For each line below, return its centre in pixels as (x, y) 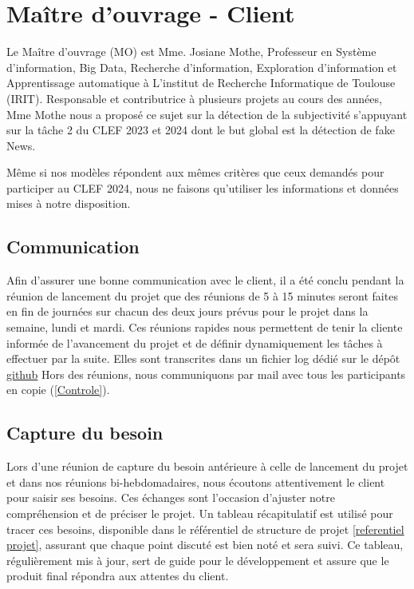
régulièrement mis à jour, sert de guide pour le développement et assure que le (198, 560)
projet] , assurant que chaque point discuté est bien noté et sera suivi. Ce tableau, (205, 545)
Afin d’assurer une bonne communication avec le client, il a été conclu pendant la (205, 280)
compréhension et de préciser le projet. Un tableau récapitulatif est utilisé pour (200, 513)
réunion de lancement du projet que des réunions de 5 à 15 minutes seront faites (202, 295)
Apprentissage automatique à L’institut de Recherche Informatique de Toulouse (201, 83)
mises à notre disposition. (69, 203)
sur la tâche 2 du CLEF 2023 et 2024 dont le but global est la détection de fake (201, 130)
